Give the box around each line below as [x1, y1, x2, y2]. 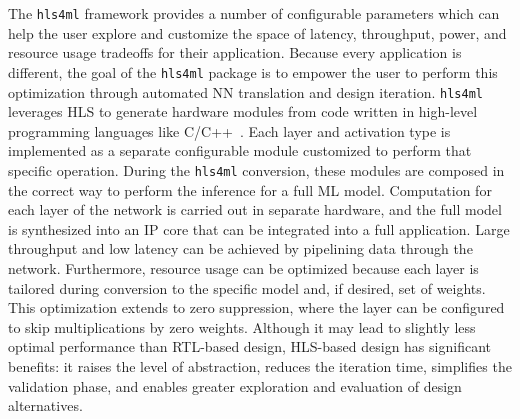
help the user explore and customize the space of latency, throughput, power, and [8, 22, 507, 43]
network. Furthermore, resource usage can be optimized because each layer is [8, 257, 479, 278]
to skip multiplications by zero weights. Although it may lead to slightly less [8, 316, 476, 337]
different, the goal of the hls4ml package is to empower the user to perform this [8, 61, 498, 82]
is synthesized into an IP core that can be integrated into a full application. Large [8, 218, 510, 239]
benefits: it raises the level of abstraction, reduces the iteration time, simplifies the [8, 355, 512, 376]
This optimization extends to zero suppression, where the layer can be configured [8, 297, 505, 318]
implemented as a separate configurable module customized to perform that [8, 140, 472, 161]
